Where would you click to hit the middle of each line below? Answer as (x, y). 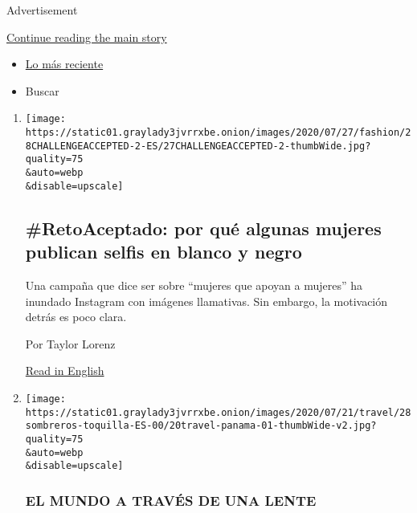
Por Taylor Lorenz (70, 343)
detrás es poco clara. (76, 317)
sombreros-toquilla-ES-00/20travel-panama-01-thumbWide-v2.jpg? (201, 426)
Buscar (42, 90)
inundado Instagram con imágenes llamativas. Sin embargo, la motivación (206, 301)
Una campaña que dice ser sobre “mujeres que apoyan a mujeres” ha (194, 285)
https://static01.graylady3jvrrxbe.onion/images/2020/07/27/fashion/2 (218, 133)
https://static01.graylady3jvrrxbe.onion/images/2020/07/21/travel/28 (218, 412)
